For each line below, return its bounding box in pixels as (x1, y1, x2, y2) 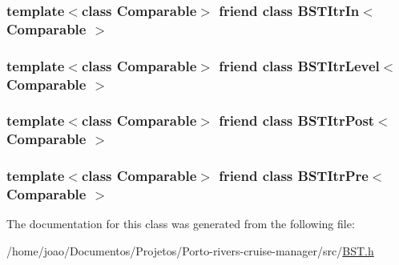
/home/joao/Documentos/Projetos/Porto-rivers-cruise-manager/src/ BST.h (6, 243, 374, 259)
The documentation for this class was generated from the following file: (6, 215, 355, 232)
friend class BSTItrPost (219, 110, 375, 130)
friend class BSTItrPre (219, 166, 369, 186)
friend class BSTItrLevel (219, 55, 380, 75)
